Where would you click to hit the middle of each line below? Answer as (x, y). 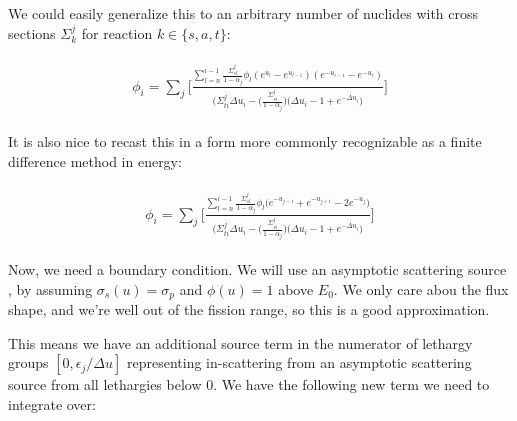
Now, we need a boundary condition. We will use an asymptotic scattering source (257, 269)
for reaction (117, 32)
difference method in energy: (95, 160)
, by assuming (50, 288)
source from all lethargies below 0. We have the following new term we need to (249, 384)
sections (32, 32)
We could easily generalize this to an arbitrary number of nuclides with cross (243, 13)
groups (28, 362)
